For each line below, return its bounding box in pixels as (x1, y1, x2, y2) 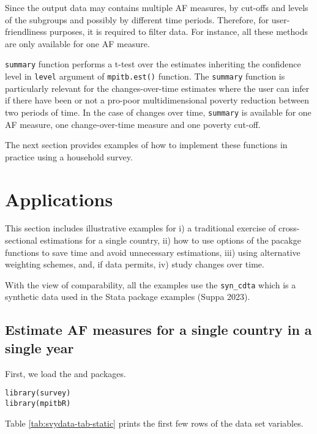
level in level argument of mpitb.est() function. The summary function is (5, 70, 285, 83)
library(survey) (5, 389, 71, 398)
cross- (278, 222, 300, 234)
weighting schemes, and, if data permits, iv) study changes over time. (5, 258, 264, 271)
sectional (5, 234, 37, 247)
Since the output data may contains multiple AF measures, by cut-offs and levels (5, 1, 308, 13)
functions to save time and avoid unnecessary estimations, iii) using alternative (5, 245, 300, 258)
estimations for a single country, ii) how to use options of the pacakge (40, 234, 301, 247)
